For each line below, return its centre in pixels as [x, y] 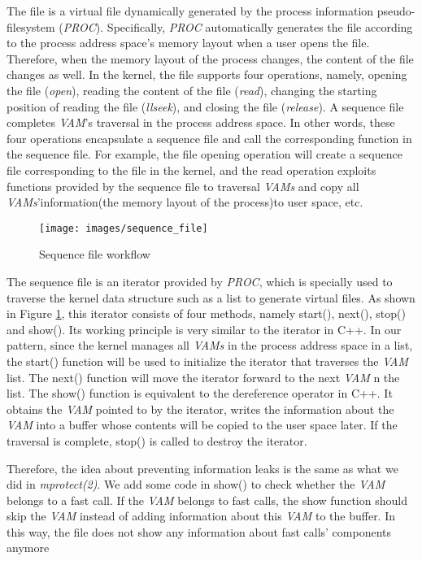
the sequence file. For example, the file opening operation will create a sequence [204, 154]
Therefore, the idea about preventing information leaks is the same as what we [202, 468]
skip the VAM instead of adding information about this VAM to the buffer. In [201, 516]
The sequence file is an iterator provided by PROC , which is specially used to [200, 281]
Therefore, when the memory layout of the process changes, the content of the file [210, 58]
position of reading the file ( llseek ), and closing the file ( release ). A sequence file [205, 106]
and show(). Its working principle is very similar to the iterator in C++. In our [204, 329]
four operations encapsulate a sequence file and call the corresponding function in [209, 138]
